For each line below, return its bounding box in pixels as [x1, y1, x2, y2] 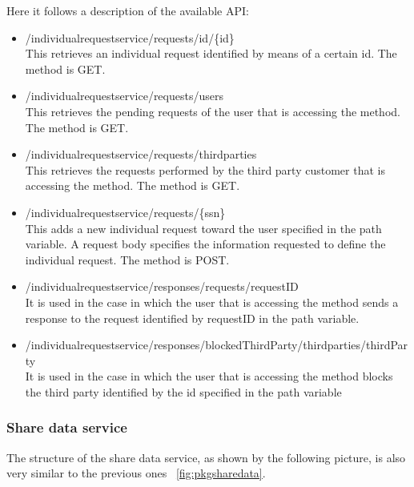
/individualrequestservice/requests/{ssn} [25, 203, 226, 220]
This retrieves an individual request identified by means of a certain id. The [25, 45, 397, 62]
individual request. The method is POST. [25, 251, 230, 268]
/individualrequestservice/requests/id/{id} [25, 29, 235, 46]
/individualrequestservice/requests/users [25, 87, 223, 104]
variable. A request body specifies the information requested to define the [25, 235, 386, 252]
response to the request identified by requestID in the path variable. [25, 309, 360, 326]
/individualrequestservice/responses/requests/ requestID [25, 278, 299, 295]
